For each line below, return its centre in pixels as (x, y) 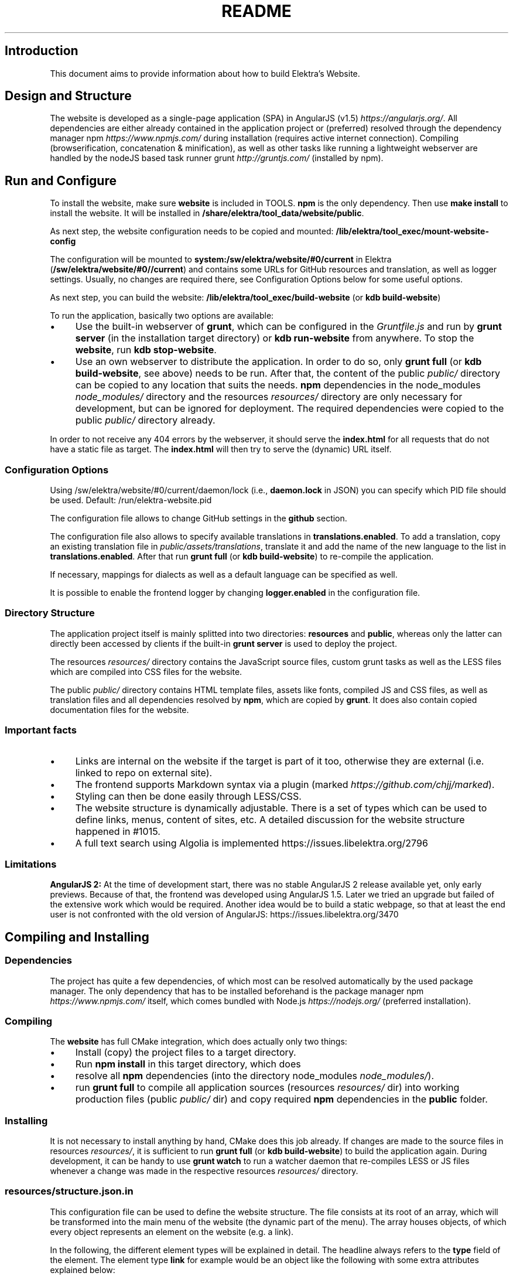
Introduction (42, 51)
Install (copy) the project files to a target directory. (186, 1052)
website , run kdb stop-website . (146, 350)
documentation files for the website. (119, 709)
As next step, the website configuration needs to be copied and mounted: (192, 231)
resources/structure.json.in (69, 1191)
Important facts (41, 730)
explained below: (83, 1270)
